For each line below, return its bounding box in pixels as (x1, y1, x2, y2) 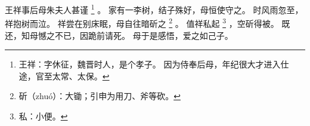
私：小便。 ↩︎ (18, 109, 68, 122)
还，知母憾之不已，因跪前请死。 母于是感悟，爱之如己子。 (5, 29, 233, 41)
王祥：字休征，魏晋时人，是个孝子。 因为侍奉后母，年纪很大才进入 (18, 58, 281, 70)
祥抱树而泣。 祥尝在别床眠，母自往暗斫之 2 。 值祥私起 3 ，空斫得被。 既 (5, 16, 290, 29)
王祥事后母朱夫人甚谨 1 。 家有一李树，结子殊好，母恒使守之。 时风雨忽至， (5, 2, 303, 16)
